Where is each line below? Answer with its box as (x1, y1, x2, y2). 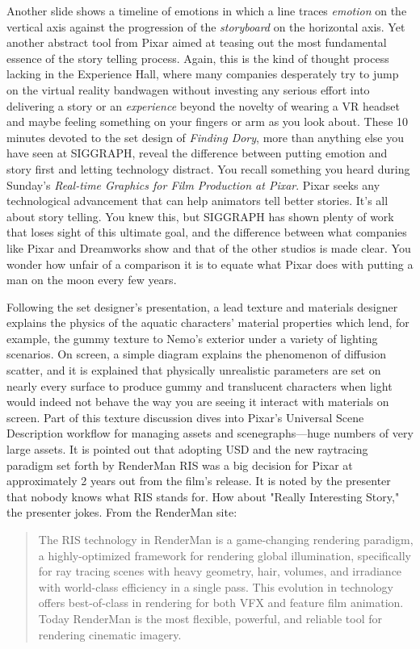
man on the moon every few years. (6, 271, 177, 288)
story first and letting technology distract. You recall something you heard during (6, 160, 410, 177)
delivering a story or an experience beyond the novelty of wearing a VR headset (6, 97, 400, 114)
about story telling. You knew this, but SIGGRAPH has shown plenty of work (6, 207, 394, 224)
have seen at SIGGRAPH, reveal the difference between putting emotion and (6, 144, 388, 161)
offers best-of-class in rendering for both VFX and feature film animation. (38, 594, 404, 611)
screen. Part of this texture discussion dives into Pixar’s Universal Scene (6, 408, 364, 425)
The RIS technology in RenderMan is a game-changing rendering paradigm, (38, 531, 414, 547)
